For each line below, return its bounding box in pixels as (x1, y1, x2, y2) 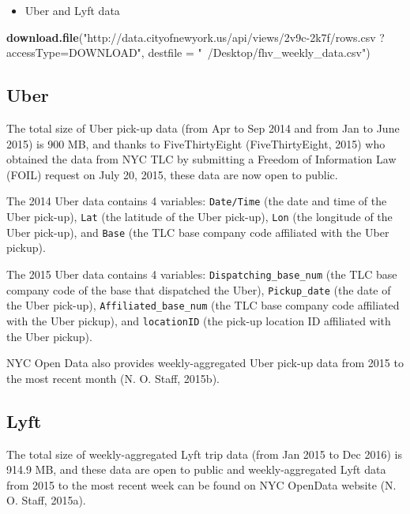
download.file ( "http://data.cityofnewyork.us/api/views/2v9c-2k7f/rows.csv (6, 28, 376, 45)
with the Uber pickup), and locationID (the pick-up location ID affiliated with (6, 312, 391, 328)
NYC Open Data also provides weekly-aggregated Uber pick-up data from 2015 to (6, 355, 404, 371)
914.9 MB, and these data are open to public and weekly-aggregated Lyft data (6, 461, 386, 478)
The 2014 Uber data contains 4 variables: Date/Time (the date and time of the (6, 193, 387, 209)
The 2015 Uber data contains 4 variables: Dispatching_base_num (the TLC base (6, 265, 397, 282)
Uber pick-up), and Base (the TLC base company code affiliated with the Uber (6, 223, 389, 240)
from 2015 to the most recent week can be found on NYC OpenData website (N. (6, 476, 397, 493)
